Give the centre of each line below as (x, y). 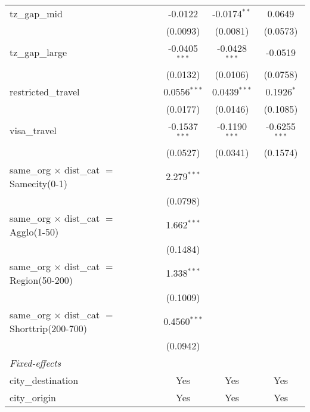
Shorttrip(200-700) (48, 328)
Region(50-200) (41, 280)
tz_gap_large (38, 52)
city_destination (44, 380)
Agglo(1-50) (34, 231)
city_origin (33, 397)
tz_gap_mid (36, 13)
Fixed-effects (35, 363)
